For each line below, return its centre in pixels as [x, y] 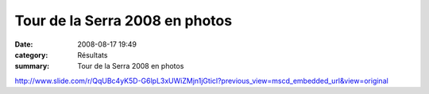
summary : [32, 66]
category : [31, 55]
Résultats [93, 55]
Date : [24, 44]
